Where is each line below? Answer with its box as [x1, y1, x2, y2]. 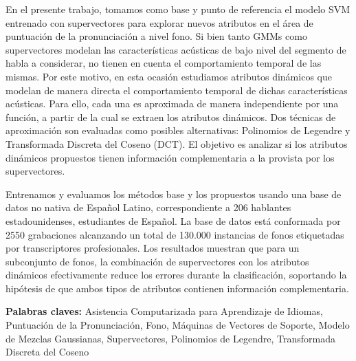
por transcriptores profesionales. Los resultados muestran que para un [5, 241, 300, 255]
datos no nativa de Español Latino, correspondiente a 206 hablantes [5, 200, 291, 215]
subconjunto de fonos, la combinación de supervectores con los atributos [5, 254, 309, 268]
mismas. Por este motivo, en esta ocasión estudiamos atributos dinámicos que [5, 69, 332, 83]
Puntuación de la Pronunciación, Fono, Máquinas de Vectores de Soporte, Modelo [5, 318, 350, 332]
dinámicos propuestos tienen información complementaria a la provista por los [5, 150, 335, 164]
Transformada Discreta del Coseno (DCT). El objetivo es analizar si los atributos [5, 136, 348, 151]
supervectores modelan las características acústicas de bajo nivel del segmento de [5, 42, 346, 56]
